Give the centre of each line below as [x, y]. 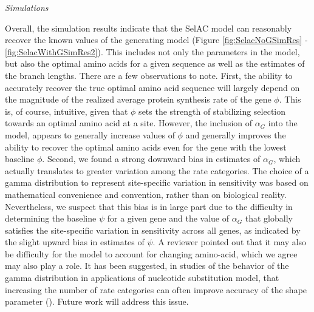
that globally [269, 218]
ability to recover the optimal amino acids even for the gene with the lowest [146, 147]
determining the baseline [51, 218]
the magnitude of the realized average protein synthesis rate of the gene [138, 99]
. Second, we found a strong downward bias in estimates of [151, 159]
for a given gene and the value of [168, 218]
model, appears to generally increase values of [90, 134]
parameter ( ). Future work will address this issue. [97, 301]
